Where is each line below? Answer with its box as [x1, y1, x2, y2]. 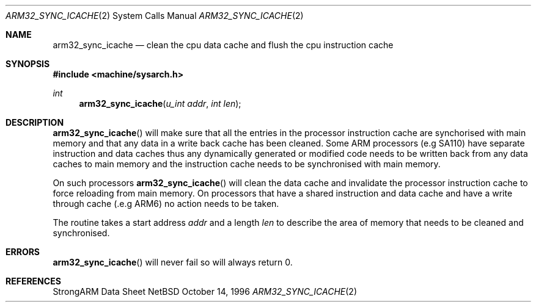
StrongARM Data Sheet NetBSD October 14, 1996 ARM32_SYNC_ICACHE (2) [53, 286, 358, 297]
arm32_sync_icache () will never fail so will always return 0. [53, 257, 293, 267]
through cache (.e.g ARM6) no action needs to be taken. [53, 198, 279, 209]
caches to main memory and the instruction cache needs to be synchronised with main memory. [53, 159, 441, 169]
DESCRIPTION [6, 117, 64, 128]
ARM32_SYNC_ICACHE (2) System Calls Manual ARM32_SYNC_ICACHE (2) [6, 10, 304, 21]
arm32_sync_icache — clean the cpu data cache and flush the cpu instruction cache [53, 40, 394, 50]
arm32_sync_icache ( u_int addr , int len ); [79, 98, 241, 109]
